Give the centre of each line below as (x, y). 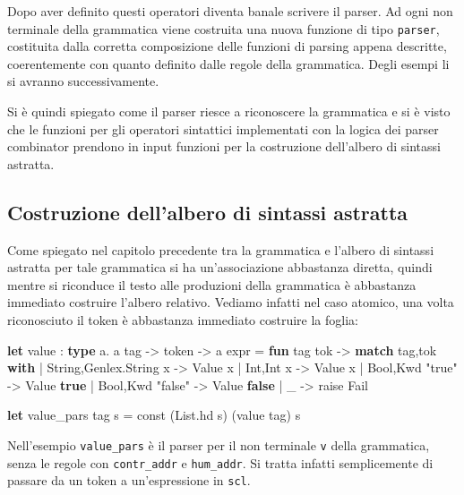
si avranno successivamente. (83, 81)
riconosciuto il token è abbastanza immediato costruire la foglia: (183, 319)
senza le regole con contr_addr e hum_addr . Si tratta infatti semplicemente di (220, 462)
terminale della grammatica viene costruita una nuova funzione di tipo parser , (223, 28)
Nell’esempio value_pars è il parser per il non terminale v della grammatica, (219, 444)
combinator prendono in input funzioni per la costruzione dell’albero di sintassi (224, 146)
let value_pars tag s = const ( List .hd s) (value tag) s (154, 415)
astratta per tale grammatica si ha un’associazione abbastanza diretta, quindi (220, 267)
